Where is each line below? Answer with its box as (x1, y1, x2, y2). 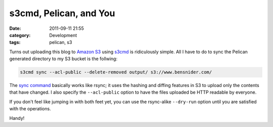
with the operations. (9, 106, 51, 112)
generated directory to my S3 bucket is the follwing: (9, 56, 118, 62)
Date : (9, 25, 21, 31)
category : (9, 32, 31, 38)
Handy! (9, 115, 25, 121)
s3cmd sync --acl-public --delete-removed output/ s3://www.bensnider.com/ (20, 69, 212, 75)
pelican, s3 (49, 39, 72, 46)
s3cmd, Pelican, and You (9, 8, 115, 19)
